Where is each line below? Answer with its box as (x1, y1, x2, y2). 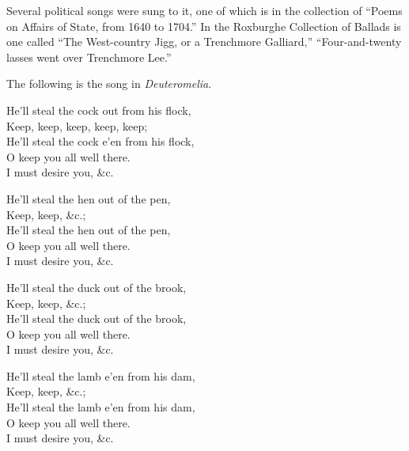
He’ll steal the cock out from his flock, (6, 101, 191, 118)
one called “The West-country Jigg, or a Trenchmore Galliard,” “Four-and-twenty (6, 33, 402, 50)
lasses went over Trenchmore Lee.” (6, 48, 172, 65)
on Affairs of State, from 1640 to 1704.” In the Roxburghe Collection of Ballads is (6, 17, 401, 34)
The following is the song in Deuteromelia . (6, 75, 212, 92)
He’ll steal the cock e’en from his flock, (6, 133, 195, 150)
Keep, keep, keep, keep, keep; (6, 117, 148, 134)
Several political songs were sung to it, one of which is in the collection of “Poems (6, 2, 403, 18)
